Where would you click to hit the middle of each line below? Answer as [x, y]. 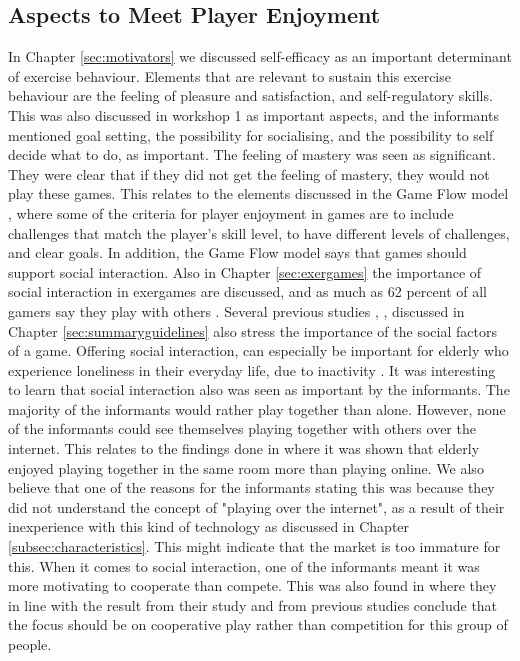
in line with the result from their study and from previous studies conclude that [253, 604]
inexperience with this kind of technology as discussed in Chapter [209, 526]
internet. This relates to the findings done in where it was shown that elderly [244, 448]
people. [30, 644]
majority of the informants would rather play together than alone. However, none [257, 408]
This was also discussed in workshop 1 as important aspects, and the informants [253, 114]
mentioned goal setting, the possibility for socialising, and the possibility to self [251, 134]
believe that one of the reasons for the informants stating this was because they [251, 487]
